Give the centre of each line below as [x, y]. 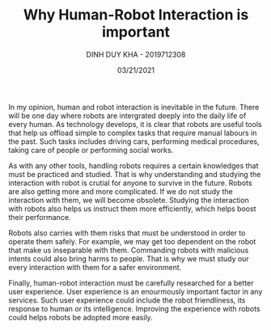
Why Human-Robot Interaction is [136, 15]
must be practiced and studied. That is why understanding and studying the [135, 174]
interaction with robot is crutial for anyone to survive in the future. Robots [130, 183]
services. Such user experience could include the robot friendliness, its [127, 300]
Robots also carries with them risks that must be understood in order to [127, 233]
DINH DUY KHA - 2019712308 [136, 54]
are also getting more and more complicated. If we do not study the [121, 191]
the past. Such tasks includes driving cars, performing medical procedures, [134, 141]
